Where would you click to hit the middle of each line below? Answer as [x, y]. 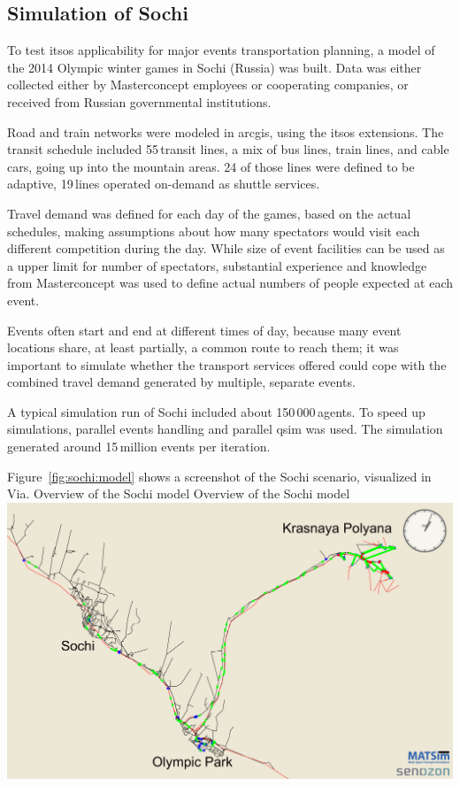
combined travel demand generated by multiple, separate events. [181, 382]
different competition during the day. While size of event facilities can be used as [226, 248]
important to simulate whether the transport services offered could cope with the [227, 364]
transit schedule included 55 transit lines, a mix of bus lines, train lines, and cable [228, 149]
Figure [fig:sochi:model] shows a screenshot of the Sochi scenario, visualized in [219, 476]
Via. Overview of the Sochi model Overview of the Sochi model [179, 493]
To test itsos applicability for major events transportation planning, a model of [221, 50]
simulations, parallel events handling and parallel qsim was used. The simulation [225, 429]
